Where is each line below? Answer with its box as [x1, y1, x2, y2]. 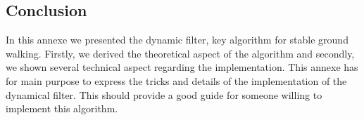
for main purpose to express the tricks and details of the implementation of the [6, 73, 347, 88]
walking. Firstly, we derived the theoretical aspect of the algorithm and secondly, [6, 46, 355, 60]
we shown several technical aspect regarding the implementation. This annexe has [6, 60, 358, 74]
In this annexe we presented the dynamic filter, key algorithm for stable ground [6, 32, 349, 47]
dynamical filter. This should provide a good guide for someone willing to [6, 87, 322, 102]
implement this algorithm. [6, 101, 118, 116]
